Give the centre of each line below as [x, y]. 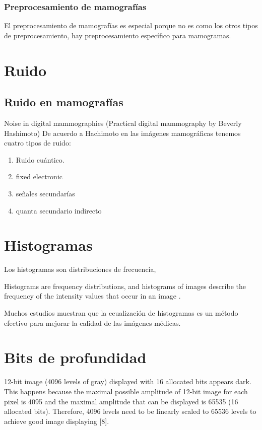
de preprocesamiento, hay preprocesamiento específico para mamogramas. [118, 35]
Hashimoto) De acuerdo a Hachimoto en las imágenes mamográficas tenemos [122, 133]
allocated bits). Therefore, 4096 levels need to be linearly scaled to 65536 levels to [130, 411]
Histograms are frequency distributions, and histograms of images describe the [125, 286]
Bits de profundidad [75, 357]
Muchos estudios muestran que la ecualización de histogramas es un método [121, 313]
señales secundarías [45, 193]
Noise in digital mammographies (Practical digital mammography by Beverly [123, 123]
